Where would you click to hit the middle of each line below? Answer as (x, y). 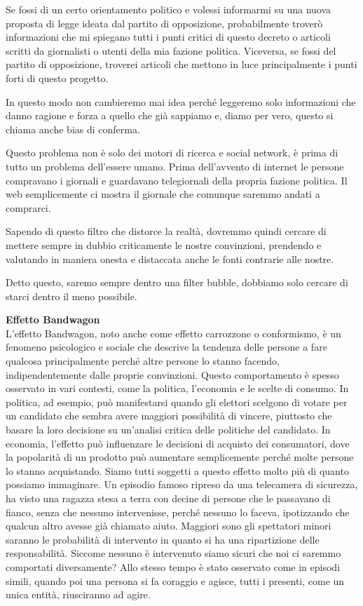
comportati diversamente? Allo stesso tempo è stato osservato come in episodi (173, 566)
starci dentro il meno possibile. (71, 296)
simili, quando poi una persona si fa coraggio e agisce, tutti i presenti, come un (175, 580)
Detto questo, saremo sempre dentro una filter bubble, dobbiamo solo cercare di (177, 282)
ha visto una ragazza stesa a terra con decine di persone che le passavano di (168, 498)
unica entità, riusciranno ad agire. (78, 594)
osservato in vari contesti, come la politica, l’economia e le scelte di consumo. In (177, 388)
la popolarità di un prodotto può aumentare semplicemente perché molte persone (180, 457)
